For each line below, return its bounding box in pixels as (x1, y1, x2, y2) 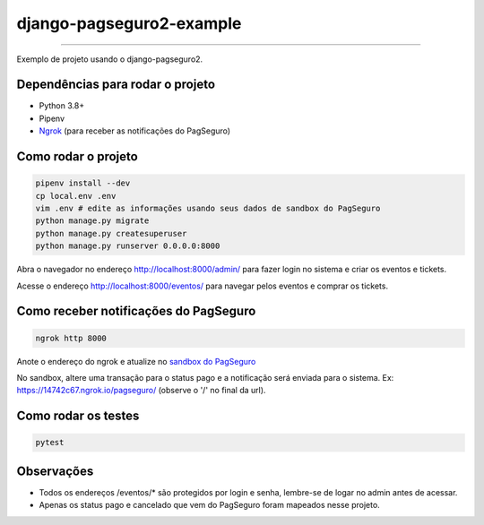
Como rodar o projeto (16, 149, 138, 165)
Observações (16, 463, 94, 478)
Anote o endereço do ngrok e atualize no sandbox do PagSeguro (16, 356, 256, 366)
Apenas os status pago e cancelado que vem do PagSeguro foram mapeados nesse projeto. (39, 500, 380, 511)
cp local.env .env (35, 191, 117, 201)
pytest (35, 437, 65, 448)
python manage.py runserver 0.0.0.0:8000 (35, 241, 220, 251)
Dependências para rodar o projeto (16, 77, 215, 92)
